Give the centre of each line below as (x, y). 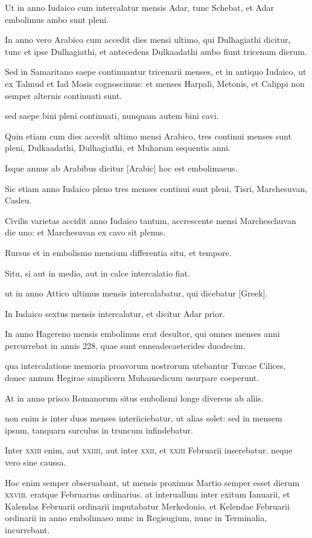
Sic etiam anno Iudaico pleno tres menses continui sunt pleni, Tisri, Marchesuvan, (156, 188)
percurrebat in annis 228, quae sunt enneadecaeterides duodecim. (125, 345)
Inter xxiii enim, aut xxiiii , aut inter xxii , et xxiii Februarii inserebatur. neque (149, 450)
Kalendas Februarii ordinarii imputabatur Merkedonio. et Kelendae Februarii (147, 506)
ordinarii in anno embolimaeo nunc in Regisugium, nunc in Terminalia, (136, 518)
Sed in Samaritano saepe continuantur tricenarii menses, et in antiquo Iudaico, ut (156, 72)
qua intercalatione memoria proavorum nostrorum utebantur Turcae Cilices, (145, 366)
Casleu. (18, 200)
